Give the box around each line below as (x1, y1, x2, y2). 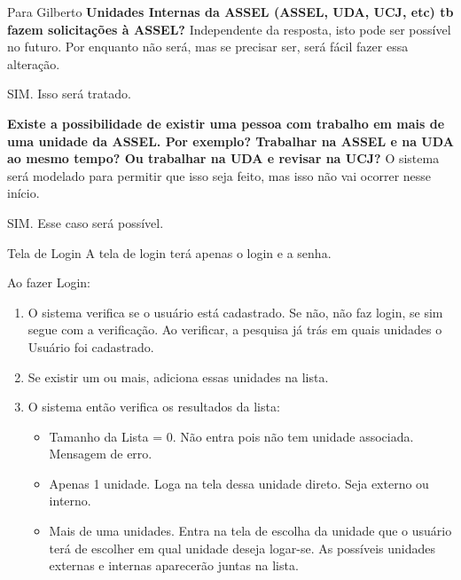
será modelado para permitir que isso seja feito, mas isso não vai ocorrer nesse (7, 166, 432, 184)
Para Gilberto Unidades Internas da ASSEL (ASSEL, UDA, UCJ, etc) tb (7, 3, 454, 20)
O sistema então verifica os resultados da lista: (27, 397, 280, 416)
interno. (49, 491, 91, 510)
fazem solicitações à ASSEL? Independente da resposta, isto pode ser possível (7, 20, 451, 38)
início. (7, 184, 40, 202)
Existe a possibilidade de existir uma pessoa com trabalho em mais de (7, 114, 445, 132)
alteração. (7, 54, 60, 73)
